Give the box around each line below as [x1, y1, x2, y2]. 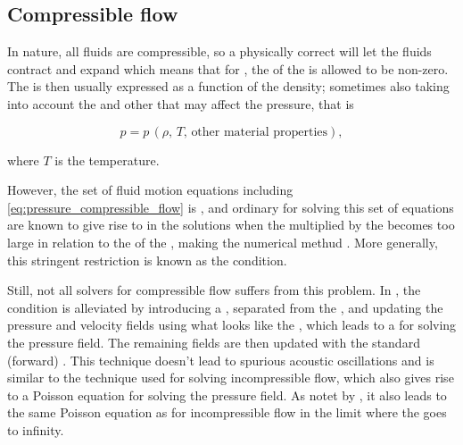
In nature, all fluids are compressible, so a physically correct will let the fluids [7, 42, 432, 61]
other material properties [191, 125, 328, 139]
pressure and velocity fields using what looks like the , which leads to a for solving [7, 315, 457, 334]
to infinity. [7, 420, 64, 439]
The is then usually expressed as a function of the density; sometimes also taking [7, 77, 450, 96]
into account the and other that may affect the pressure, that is [7, 94, 354, 113]
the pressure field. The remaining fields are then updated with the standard [7, 332, 420, 351]
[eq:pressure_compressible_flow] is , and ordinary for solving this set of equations [7, 197, 454, 216]
